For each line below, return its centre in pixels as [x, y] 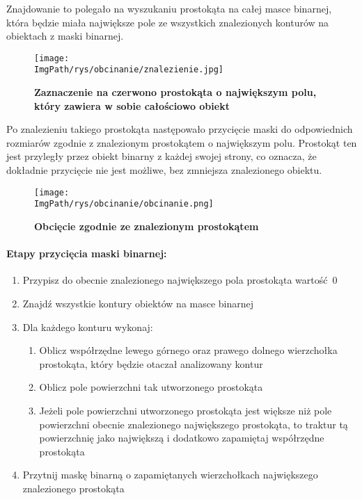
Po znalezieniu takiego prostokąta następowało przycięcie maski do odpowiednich [180, 129]
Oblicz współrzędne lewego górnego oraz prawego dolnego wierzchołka [188, 350]
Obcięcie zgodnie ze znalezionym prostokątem [147, 226]
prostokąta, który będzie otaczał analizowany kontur [151, 363]
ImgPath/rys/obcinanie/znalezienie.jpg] [129, 70]
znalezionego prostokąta [73, 488]
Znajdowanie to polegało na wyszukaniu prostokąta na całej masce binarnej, [169, 8]
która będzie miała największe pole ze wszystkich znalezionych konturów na [168, 22]
